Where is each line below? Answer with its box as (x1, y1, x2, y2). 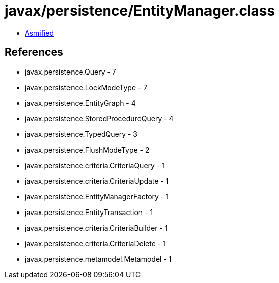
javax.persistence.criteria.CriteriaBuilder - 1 (25, 223, 168, 232)
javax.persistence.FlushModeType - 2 (25, 145, 150, 154)
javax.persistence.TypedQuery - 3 (25, 129, 137, 138)
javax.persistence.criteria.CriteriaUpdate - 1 (25, 176, 169, 185)
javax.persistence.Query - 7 (25, 67, 116, 76)
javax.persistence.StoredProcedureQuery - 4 (25, 114, 174, 123)
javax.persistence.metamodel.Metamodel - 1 (25, 254, 172, 263)
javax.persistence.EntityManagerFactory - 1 (25, 192, 169, 201)
